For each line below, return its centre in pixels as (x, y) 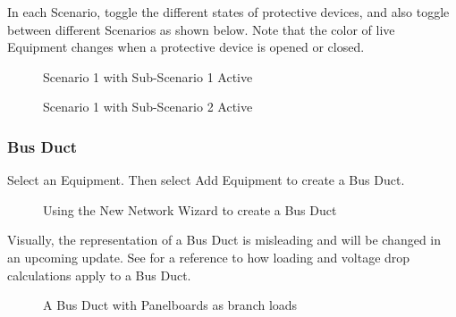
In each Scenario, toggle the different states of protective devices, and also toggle (228, 12)
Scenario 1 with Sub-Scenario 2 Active (148, 107)
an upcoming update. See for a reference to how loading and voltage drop (209, 257)
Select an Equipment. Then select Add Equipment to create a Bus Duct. (206, 180)
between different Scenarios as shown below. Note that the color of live (201, 29)
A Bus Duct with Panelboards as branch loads (170, 305)
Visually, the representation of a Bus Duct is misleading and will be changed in (224, 240)
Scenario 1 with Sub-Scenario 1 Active (148, 76)
